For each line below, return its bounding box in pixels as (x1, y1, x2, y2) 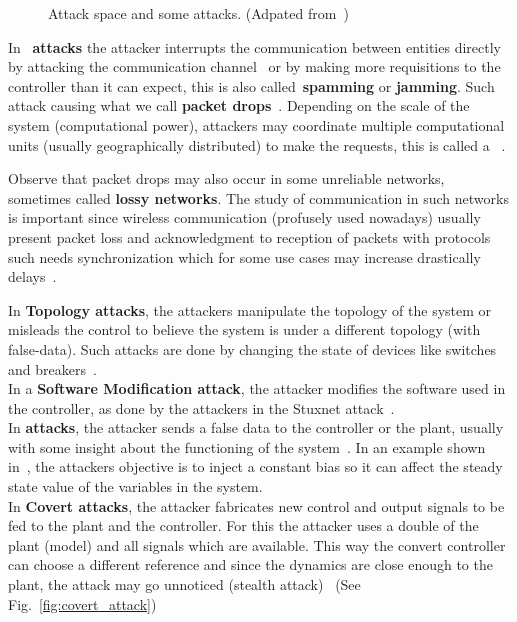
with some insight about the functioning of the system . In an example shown (8, 436, 486, 457)
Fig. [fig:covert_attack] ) (8, 593, 157, 614)
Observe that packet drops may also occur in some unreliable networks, (8, 168, 445, 189)
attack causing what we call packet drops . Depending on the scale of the (8, 95, 470, 116)
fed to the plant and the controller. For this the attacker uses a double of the (8, 515, 479, 536)
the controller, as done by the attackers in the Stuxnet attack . (8, 397, 395, 418)
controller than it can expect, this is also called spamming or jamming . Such (8, 75, 495, 96)
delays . (8, 266, 57, 287)
